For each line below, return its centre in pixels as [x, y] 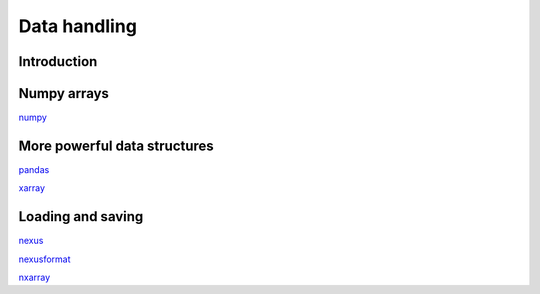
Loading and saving [81, 216]
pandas [34, 169]
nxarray [34, 277]
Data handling [77, 26]
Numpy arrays [64, 93]
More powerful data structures [116, 145]
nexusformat [44, 259]
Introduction [58, 61]
